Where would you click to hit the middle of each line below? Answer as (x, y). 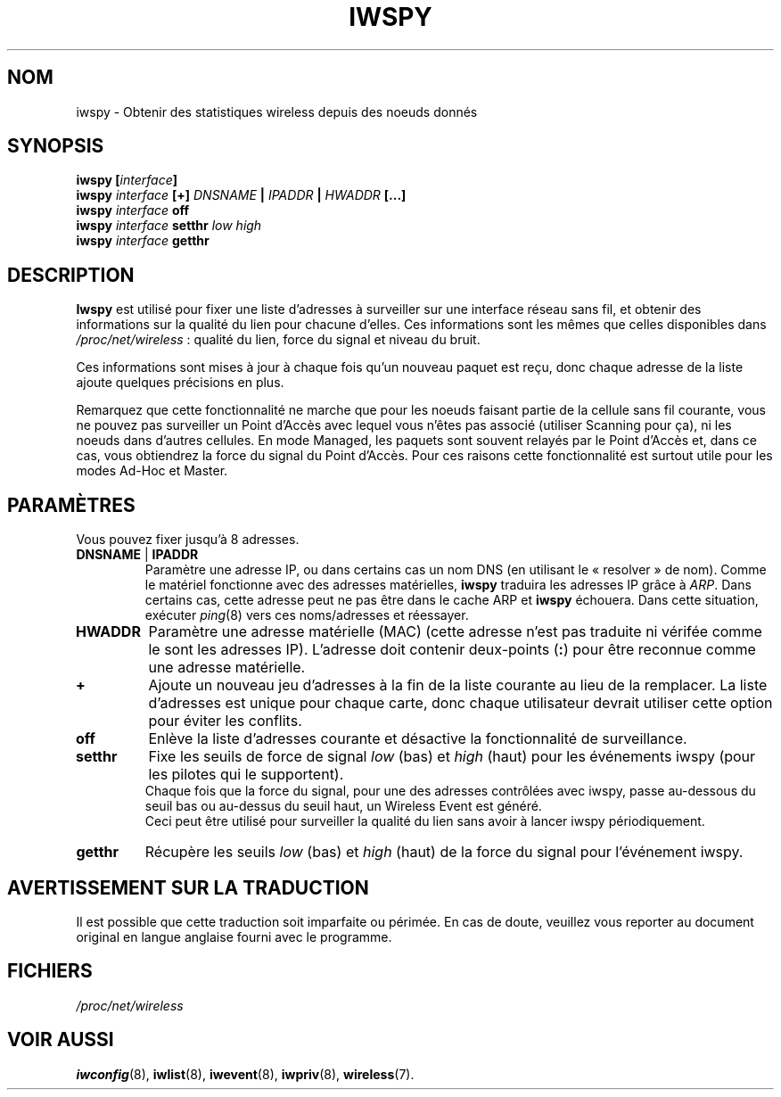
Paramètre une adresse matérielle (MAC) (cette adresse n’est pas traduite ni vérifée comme (455, 632)
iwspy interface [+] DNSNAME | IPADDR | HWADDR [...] (241, 195)
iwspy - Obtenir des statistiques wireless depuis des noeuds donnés (277, 111)
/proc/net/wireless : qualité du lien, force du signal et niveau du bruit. (278, 340)
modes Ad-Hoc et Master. (152, 471)
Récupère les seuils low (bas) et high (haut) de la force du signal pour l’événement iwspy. (444, 852)
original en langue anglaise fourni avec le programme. (234, 936)
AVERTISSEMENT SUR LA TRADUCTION (188, 887)
